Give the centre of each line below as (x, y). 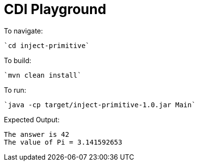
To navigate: (23, 31)
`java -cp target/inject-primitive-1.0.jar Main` (100, 105)
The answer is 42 (37, 134)
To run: (15, 90)
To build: (18, 60)
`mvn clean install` (43, 75)
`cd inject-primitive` (47, 45)
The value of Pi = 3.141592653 (63, 142)
